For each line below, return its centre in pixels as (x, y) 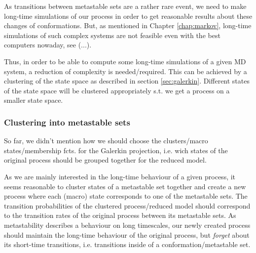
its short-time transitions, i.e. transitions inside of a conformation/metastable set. (127, 244)
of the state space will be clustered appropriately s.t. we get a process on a (117, 90)
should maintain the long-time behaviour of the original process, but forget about (127, 234)
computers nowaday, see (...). (48, 45)
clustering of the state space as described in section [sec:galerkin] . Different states (127, 81)
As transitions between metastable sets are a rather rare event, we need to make (125, 6)
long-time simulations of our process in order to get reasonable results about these (128, 16)
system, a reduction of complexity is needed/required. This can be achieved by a (126, 71)
